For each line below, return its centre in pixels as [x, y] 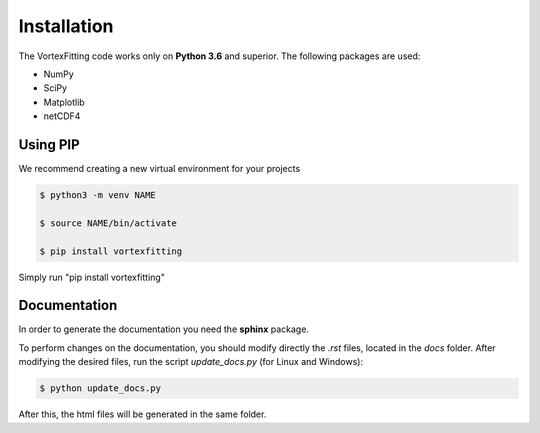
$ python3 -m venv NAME [98, 195]
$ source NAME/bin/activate [108, 223]
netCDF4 [62, 116]
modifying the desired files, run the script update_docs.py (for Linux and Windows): [191, 362]
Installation [66, 26]
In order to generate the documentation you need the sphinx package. [164, 329]
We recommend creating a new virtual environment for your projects [159, 169]
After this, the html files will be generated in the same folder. [142, 414]
